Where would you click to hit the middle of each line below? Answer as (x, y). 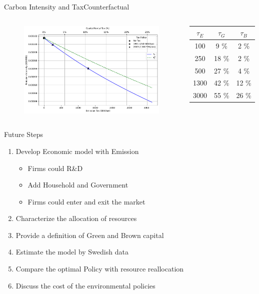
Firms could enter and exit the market (86, 201)
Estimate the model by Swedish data (72, 252)
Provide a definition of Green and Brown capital (90, 235)
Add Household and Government (78, 185)
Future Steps (24, 134)
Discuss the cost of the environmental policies (85, 285)
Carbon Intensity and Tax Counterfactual (67, 6)
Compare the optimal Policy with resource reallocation (100, 269)
